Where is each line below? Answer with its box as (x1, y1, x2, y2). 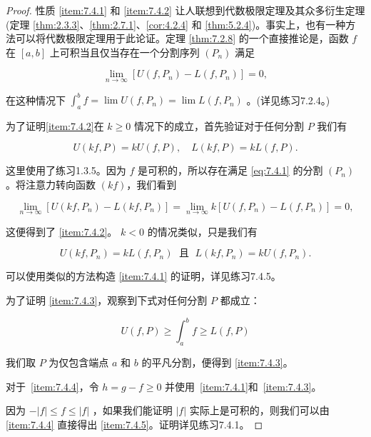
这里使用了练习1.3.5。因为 (6, 163, 126, 178)
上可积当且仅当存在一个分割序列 (49, 44, 200, 59)
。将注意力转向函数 (6, 177, 96, 192)
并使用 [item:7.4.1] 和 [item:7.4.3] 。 (165, 378, 322, 393)
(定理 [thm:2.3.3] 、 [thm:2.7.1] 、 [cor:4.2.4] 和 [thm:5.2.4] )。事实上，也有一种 (6, 16, 346, 31)
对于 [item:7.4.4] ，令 (6, 378, 99, 393)
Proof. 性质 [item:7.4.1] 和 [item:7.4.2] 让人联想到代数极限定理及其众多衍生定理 (6, 3, 365, 17)
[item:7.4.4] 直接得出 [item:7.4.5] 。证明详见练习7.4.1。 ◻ (6, 416, 263, 431)
